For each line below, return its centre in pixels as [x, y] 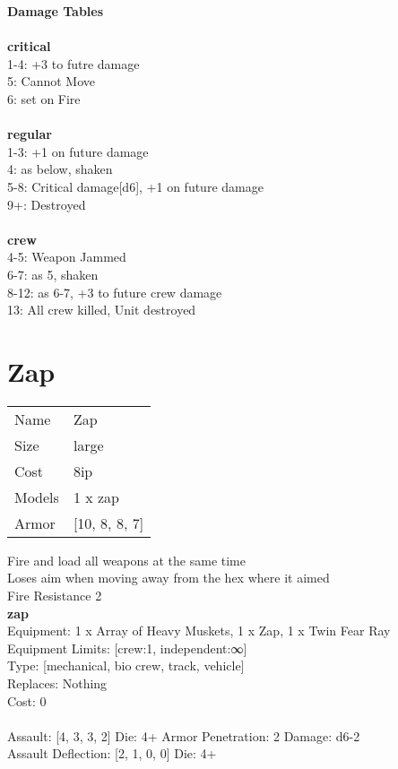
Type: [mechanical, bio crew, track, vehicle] [126, 665]
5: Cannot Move [51, 81]
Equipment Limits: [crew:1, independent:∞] [127, 648]
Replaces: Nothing [57, 683]
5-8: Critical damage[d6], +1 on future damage [135, 186]
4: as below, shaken [60, 169]
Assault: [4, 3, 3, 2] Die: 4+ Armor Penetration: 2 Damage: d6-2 [184, 735]
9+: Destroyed [47, 204]
